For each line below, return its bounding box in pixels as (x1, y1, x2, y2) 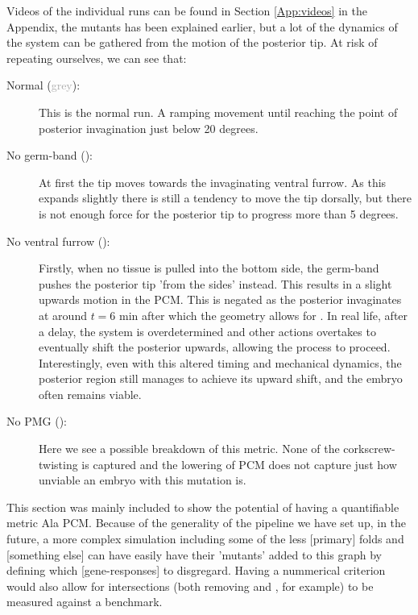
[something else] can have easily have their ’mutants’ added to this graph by (6, 546, 382, 563)
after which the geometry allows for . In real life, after (142, 306, 408, 323)
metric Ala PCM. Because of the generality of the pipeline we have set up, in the (6, 514, 407, 531)
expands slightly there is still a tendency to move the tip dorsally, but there (39, 189, 412, 206)
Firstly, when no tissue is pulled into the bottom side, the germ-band (39, 260, 379, 276)
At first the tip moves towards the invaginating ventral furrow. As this (39, 173, 387, 190)
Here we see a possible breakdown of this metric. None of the (39, 440, 340, 457)
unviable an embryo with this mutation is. (39, 472, 246, 488)
